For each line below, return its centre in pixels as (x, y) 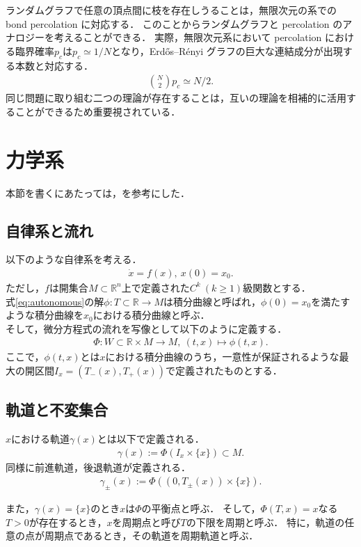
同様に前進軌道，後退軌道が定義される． (98, 467)
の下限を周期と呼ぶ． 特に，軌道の (265, 522)
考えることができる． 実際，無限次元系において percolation (188, 37)
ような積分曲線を (45, 315)
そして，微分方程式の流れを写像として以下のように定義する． (146, 328)
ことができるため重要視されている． (98, 111)
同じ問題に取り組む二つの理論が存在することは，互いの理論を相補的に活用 (176, 98)
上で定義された (155, 287)
